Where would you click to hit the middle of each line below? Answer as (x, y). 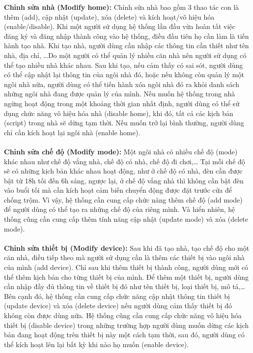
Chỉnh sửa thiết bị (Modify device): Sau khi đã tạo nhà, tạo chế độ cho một (127, 248)
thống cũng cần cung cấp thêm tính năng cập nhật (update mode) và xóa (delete (126, 219)
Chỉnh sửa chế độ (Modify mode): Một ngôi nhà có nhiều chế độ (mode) (121, 151)
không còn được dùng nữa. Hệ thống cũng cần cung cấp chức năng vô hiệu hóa (123, 315)
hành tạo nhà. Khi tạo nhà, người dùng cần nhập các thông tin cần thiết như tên (126, 45)
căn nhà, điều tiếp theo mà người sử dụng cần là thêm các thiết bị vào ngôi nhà (124, 257)
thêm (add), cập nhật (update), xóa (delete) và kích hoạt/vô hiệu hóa (109, 16)
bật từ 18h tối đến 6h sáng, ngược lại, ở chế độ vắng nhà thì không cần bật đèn (124, 180)
